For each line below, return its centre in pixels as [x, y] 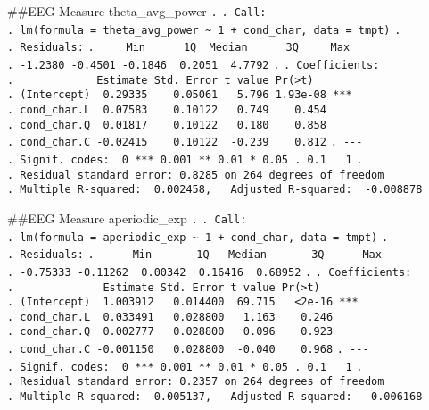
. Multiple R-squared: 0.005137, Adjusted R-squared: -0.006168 [215, 397]
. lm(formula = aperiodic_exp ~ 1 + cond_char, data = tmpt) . [198, 237]
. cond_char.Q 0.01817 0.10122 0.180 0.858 [167, 125]
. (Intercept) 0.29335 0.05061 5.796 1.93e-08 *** [180, 95]
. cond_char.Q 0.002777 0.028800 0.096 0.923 [170, 332]
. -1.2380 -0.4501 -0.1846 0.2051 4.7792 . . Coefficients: [194, 65]
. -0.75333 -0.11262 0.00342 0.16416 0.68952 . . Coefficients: [210, 272]
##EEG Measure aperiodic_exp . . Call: [127, 218]
